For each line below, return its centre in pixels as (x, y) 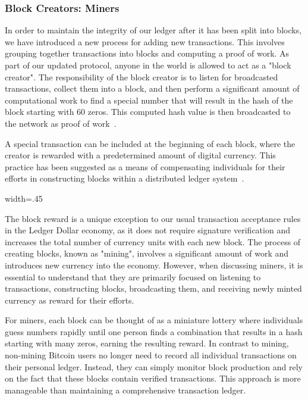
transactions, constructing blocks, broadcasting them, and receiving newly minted (153, 288)
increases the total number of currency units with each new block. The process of (153, 241)
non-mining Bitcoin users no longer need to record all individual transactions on (151, 355)
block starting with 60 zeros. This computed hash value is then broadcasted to (148, 112)
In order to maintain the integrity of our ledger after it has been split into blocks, (153, 30)
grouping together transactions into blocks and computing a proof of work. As (147, 53)
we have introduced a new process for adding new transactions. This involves (145, 41)
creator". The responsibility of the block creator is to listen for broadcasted (142, 76)
